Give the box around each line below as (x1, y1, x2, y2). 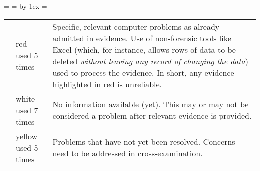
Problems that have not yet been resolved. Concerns (52, 136, 235, 148)
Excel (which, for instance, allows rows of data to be (52, 43, 236, 55)
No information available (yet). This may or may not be (52, 98, 249, 110)
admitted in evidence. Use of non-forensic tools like (52, 32, 231, 44)
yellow (16, 130, 38, 142)
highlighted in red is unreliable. (52, 78, 162, 90)
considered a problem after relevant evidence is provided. (52, 110, 252, 122)
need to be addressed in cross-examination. (52, 147, 203, 159)
